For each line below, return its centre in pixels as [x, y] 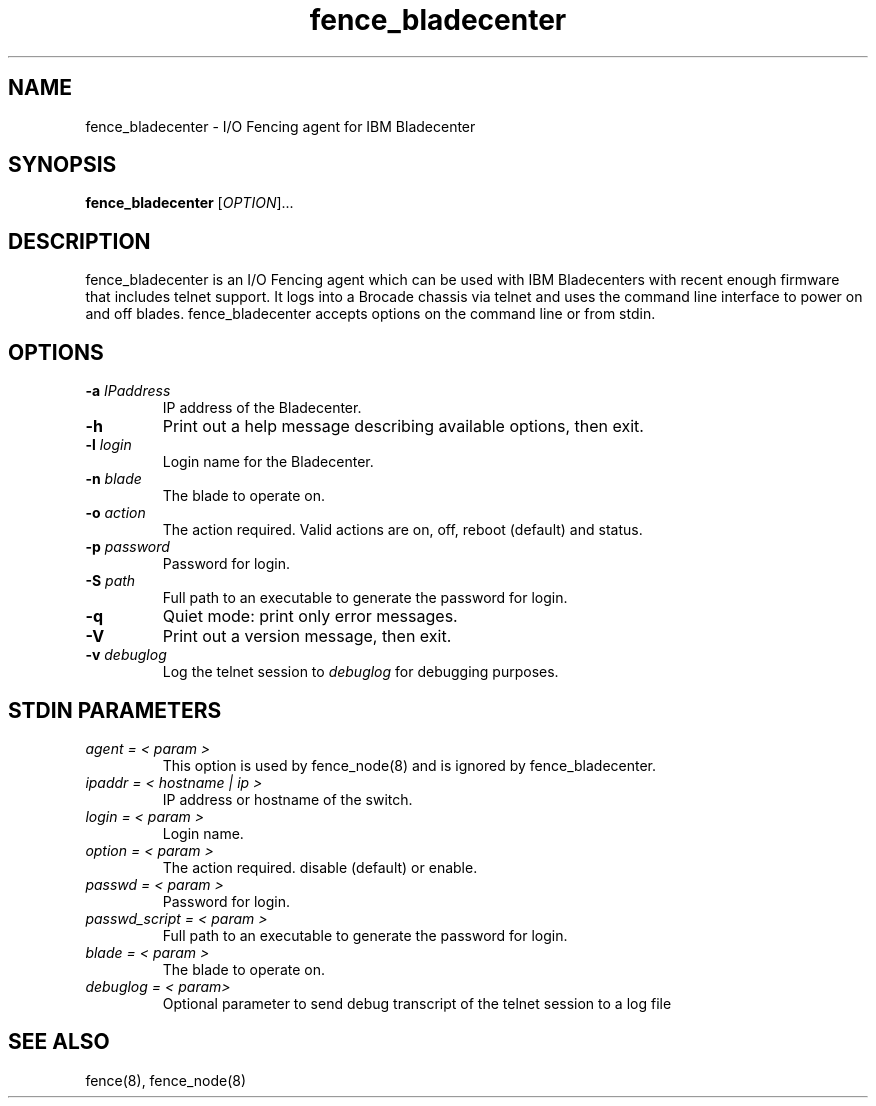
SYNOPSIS [62, 165]
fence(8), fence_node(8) [166, 1080]
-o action [115, 513]
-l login [108, 445]
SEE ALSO [59, 1042]
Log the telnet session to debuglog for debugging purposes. [360, 672]
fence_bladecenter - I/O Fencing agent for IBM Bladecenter [280, 126]
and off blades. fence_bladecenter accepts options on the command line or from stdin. [370, 314]
